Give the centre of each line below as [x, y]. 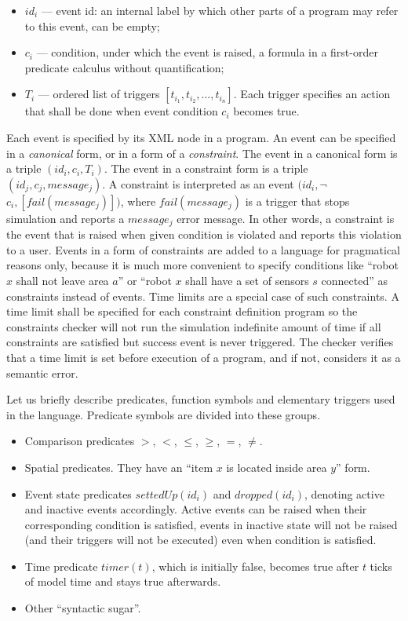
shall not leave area [62, 280]
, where [138, 201]
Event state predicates [78, 493]
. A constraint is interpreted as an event [198, 183]
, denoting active [344, 493]
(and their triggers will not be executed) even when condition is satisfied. [200, 540]
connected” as [355, 280]
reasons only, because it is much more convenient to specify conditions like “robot [202, 265]
